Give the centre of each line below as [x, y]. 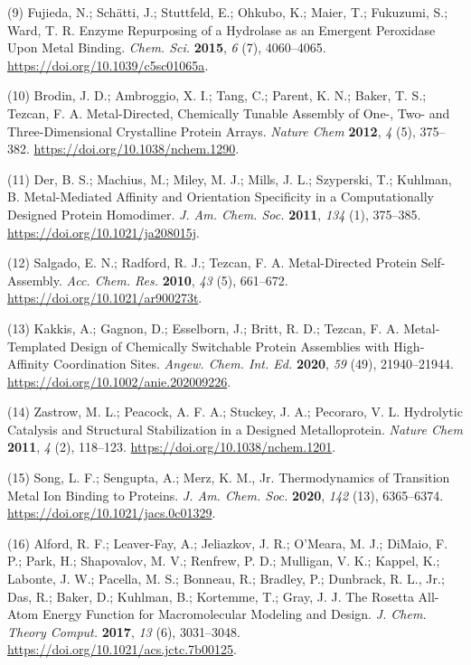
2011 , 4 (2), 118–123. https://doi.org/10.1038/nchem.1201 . [172, 447]
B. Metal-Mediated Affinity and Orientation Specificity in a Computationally [221, 197]
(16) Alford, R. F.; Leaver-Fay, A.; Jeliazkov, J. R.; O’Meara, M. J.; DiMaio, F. [228, 543]
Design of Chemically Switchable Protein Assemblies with [230, 346]
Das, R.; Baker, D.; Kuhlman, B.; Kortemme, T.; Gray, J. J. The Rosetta [211, 596]
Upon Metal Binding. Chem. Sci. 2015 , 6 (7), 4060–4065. [167, 47]
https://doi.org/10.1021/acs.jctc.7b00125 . [122, 649]
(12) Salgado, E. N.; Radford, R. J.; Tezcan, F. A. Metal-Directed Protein [212, 262]
